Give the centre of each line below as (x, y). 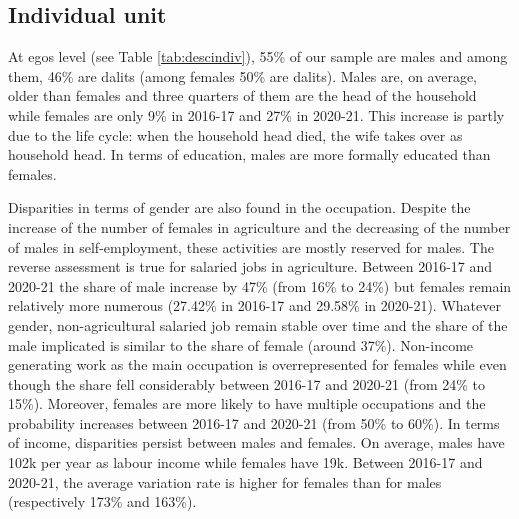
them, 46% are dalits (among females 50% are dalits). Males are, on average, (243, 75)
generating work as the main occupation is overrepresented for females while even (257, 364)
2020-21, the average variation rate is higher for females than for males (225, 481)
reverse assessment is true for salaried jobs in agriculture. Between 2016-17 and (250, 266)
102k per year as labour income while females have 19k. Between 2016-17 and (245, 462)
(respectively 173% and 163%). (102, 501)
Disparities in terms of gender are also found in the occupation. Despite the (239, 207)
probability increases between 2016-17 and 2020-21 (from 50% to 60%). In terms (254, 422)
